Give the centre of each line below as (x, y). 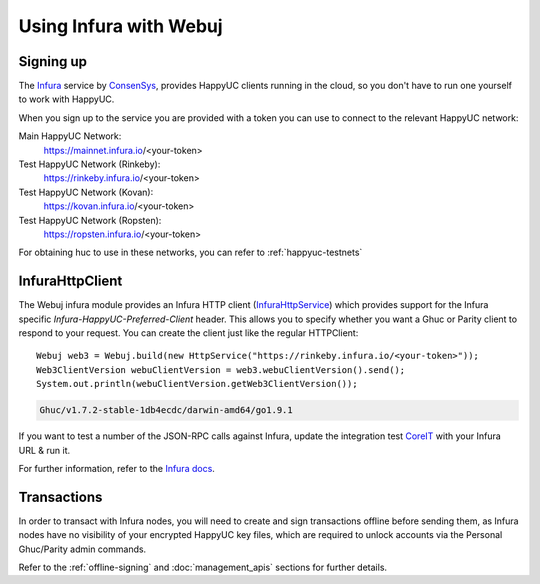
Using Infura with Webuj (121, 26)
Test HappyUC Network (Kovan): (86, 192)
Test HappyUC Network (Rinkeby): (89, 164)
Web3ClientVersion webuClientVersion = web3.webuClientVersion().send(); (221, 369)
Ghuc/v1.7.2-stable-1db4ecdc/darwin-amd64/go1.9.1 (166, 410)
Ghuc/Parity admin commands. (82, 549)
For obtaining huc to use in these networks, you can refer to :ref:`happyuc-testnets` (190, 252)
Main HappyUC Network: (70, 136)
